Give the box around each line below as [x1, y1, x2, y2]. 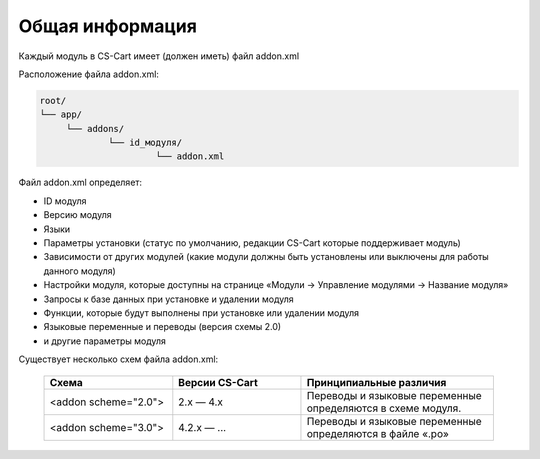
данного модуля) [43, 265, 117, 277]
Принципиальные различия [306, 375, 447, 389]
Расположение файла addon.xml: [18, 68, 160, 80]
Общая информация [18, 15, 197, 37]
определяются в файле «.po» [306, 426, 450, 440]
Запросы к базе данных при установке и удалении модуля [43, 293, 294, 305]
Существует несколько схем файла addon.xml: [18, 353, 219, 365]
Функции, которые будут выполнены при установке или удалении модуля [43, 306, 360, 319]
